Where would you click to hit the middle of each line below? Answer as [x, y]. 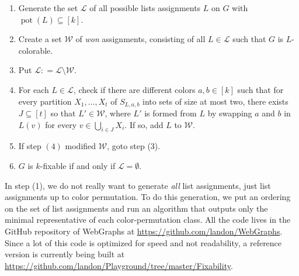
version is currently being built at [65, 254]
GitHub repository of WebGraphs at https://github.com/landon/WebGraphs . [144, 231]
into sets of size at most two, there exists [215, 101]
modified [81, 146]
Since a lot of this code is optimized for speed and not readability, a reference [143, 242]
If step [30, 146]
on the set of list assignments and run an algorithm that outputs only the [136, 208]
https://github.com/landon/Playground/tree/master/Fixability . [119, 265]
